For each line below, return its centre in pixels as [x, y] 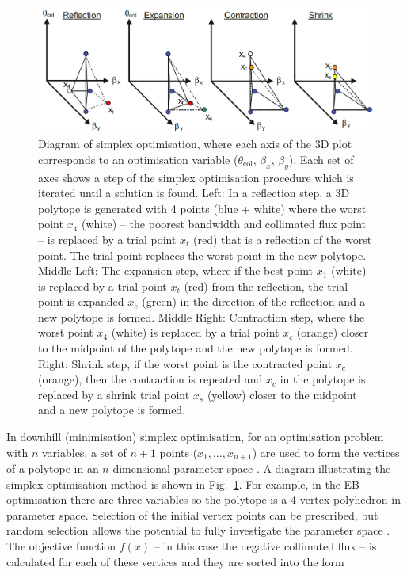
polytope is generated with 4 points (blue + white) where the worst [202, 208]
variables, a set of [84, 452]
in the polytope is [323, 379]
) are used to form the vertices [326, 452]
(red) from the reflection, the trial [266, 286]
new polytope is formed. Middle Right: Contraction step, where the [202, 316]
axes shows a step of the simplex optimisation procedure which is [196, 177]
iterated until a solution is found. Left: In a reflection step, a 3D [194, 193]
